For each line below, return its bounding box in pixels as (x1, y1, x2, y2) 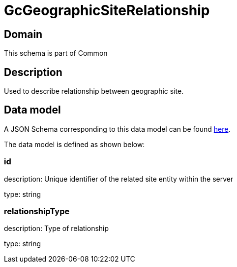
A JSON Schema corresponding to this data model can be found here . (4, 124, 231, 133)
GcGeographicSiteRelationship (4, 2, 210, 19)
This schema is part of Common (4, 49, 108, 58)
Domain (4, 28, 43, 40)
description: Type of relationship (4, 224, 109, 233)
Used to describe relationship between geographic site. (4, 87, 184, 96)
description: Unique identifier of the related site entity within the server (4, 174, 234, 183)
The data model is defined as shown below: (4, 140, 145, 149)
